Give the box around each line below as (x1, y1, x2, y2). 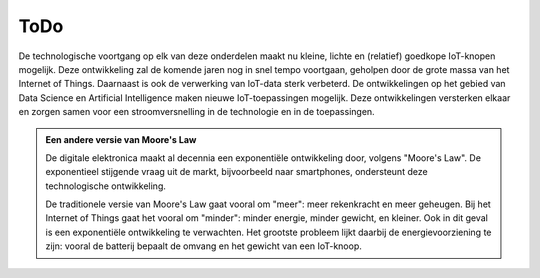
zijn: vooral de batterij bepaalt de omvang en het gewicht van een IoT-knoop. (45, 240, 362, 252)
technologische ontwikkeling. (45, 180, 167, 192)
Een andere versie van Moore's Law (45, 133, 197, 145)
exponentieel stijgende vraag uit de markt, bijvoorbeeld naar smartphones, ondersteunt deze (45, 166, 429, 178)
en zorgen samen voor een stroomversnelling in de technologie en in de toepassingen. (18, 106, 375, 118)
